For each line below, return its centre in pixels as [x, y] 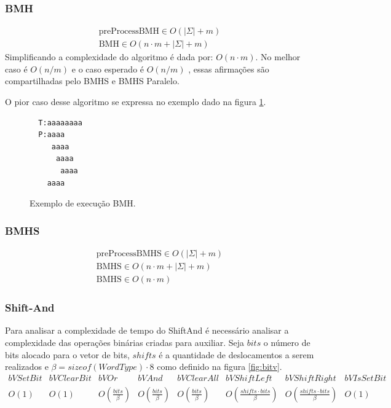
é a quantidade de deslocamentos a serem [236, 354]
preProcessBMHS [129, 254]
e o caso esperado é [108, 69]
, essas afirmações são [229, 69]
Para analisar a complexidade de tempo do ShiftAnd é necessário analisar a [147, 330]
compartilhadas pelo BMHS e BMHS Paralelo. [92, 81]
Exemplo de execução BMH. [83, 203]
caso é [16, 69]
